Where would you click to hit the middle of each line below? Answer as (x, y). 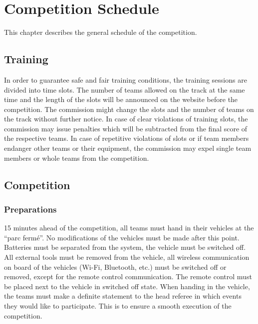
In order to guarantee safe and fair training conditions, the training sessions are (126, 79)
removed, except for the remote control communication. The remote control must (128, 276)
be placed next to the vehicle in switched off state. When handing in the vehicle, (127, 286)
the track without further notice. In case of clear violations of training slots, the (126, 119)
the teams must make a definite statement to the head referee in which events (123, 296)
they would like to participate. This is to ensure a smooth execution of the (118, 306)
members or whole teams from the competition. (77, 158)
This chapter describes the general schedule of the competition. (101, 32)
